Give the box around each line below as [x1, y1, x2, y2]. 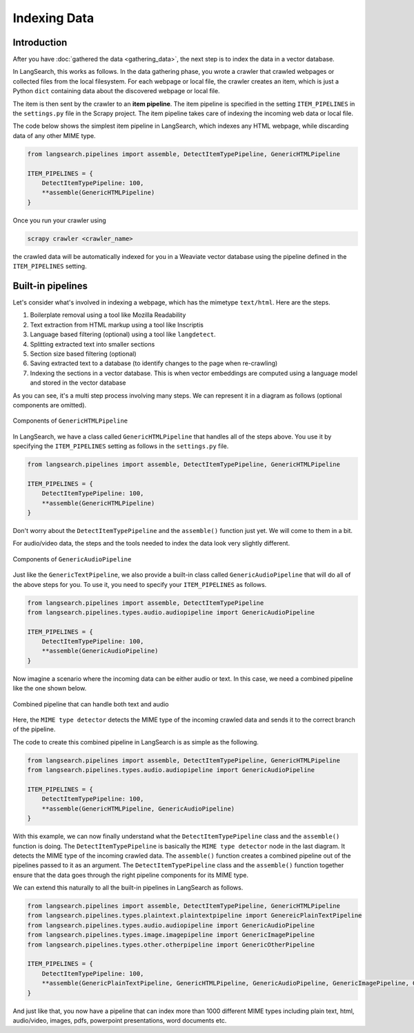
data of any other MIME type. [12, 131, 96, 139]
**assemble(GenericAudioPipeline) [41, 647, 159, 655]
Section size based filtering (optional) [30, 349, 137, 358]
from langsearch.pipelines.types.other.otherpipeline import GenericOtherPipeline [27, 940, 315, 949]
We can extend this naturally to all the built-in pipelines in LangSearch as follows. [12, 884, 244, 892]
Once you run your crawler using [12, 216, 106, 224]
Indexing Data [12, 10, 95, 26]
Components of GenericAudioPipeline [12, 554, 132, 563]
